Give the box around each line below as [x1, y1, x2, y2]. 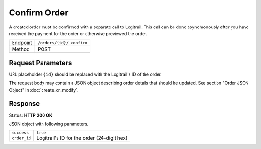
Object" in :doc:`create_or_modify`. [9, 87, 79, 93]
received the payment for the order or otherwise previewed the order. [9, 30, 147, 36]
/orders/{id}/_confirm [38, 40, 88, 45]
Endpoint [12, 40, 32, 46]
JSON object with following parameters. [9, 121, 89, 127]
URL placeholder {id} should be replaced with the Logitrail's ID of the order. [9, 71, 162, 77]
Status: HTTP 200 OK [9, 112, 53, 118]
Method [12, 46, 30, 53]
